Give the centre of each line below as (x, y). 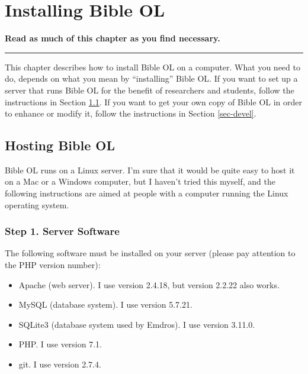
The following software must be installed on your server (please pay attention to (150, 253)
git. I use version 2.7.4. (60, 364)
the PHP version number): (53, 265)
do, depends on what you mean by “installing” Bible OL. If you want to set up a (151, 78)
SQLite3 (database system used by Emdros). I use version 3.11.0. (137, 324)
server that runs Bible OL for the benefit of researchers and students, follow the (150, 90)
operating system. (37, 204)
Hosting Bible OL (60, 145)
